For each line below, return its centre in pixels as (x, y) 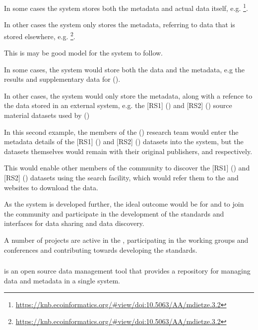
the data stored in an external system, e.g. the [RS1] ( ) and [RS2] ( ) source (118, 105)
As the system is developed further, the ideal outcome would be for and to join (124, 204)
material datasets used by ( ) (47, 115)
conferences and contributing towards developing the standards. (101, 249)
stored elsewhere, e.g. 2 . (40, 35)
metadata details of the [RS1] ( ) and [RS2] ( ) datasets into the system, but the (124, 141)
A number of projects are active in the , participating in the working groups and (126, 240)
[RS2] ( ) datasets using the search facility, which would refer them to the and (121, 178)
